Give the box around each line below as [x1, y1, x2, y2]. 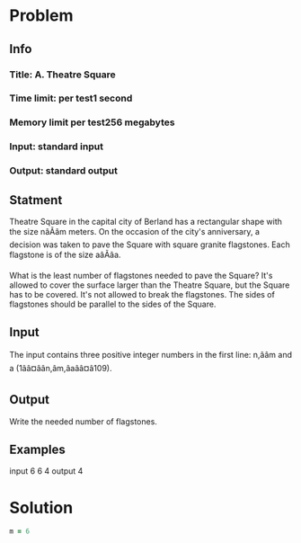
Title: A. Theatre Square [9, 68, 117, 81]
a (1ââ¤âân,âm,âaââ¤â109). [9, 362, 112, 373]
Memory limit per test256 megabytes [9, 116, 175, 129]
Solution [9, 497, 74, 518]
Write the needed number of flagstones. [9, 415, 157, 427]
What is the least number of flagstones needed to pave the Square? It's [9, 271, 273, 280]
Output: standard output [9, 165, 119, 177]
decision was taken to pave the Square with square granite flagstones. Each [9, 239, 290, 250]
